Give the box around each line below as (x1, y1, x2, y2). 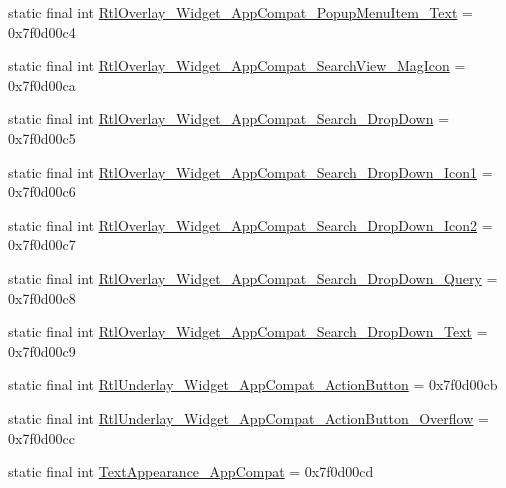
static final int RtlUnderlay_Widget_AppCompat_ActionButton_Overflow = (8, 407, 489, 428)
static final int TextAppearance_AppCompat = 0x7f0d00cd (8, 461, 374, 482)
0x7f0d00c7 (8, 234, 76, 255)
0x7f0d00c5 (8, 127, 76, 148)
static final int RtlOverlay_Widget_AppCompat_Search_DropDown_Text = (8, 321, 488, 342)
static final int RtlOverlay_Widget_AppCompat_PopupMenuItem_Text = (8, 2, 473, 22)
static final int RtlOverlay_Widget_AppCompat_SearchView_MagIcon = (8, 55, 466, 76)
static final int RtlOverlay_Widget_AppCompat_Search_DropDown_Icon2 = (8, 214, 493, 235)
